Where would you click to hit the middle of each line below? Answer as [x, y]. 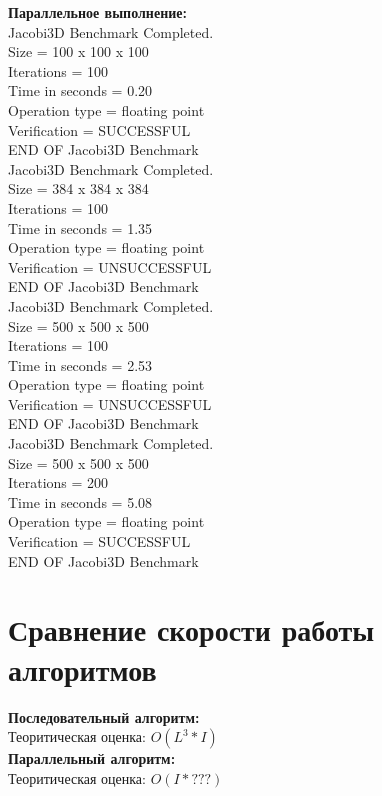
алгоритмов [82, 668]
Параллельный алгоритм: [92, 758]
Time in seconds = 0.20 [80, 90]
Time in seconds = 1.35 [80, 227]
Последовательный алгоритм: [104, 716]
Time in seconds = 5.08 [80, 501]
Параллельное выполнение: [97, 12]
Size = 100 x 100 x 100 [78, 51]
